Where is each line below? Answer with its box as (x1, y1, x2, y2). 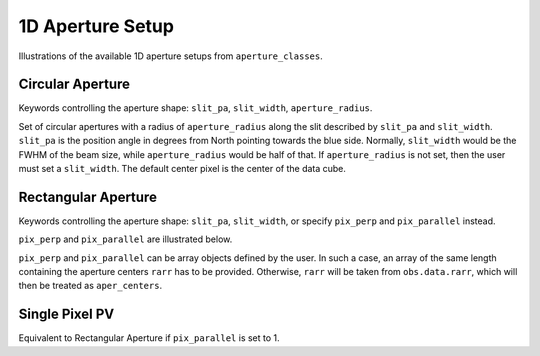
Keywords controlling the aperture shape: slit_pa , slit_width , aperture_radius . (18, 102, 373, 114)
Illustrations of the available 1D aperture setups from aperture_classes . (18, 50, 324, 62)
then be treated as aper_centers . (18, 280, 163, 292)
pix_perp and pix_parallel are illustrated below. (18, 233, 233, 245)
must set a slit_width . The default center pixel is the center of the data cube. (18, 163, 347, 175)
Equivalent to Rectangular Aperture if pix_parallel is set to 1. (18, 332, 280, 344)
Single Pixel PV (18, 306, 115, 323)
